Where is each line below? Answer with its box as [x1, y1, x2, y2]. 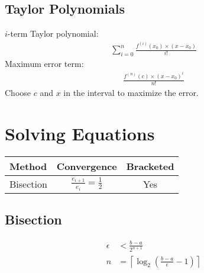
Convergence [56, 159, 117, 173]
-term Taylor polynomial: [7, 27, 99, 40]
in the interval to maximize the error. [63, 86, 199, 99]
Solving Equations [5, 121, 155, 145]
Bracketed [126, 159, 174, 173]
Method [9, 159, 47, 173]
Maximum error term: [5, 57, 84, 69]
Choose [5, 86, 31, 99]
